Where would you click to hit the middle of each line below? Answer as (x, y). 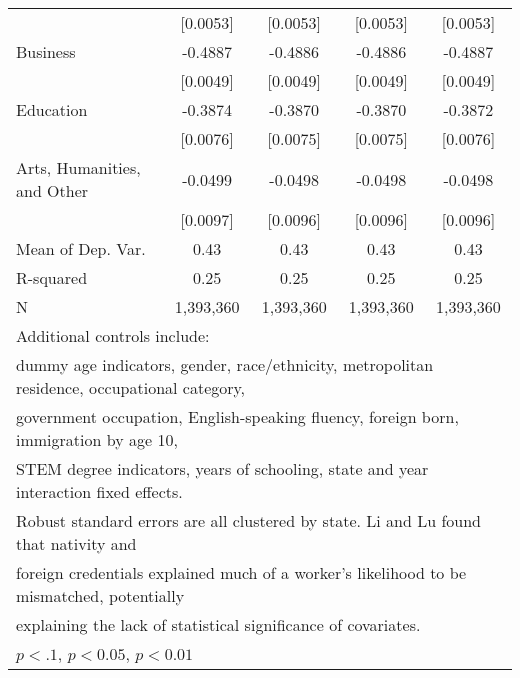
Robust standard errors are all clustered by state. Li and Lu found (248, 520)
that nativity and (76, 543)
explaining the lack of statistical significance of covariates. (218, 624)
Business (46, 51)
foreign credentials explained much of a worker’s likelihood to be (241, 572)
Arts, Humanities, (78, 167)
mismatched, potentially (100, 595)
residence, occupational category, (131, 387)
